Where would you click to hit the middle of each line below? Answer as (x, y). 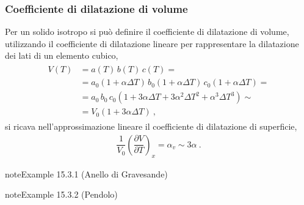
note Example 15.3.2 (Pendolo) (61, 194)
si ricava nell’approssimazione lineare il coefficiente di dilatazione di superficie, (151, 126)
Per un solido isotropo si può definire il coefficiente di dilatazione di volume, (147, 32)
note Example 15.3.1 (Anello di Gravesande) (86, 173)
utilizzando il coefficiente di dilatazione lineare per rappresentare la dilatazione (152, 43)
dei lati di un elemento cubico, (62, 55)
